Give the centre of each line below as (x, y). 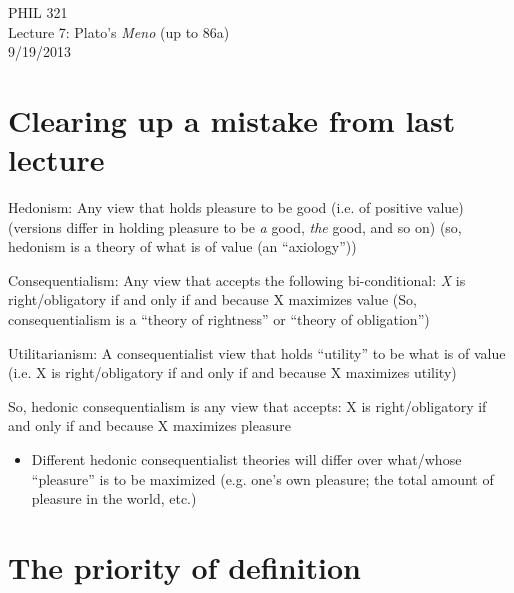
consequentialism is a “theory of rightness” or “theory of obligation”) (219, 319)
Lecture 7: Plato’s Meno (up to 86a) (119, 31)
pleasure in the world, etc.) (114, 498)
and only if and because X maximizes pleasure (149, 425)
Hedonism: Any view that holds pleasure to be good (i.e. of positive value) (236, 207)
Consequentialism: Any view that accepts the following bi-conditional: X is (237, 279)
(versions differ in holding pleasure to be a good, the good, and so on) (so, (235, 226)
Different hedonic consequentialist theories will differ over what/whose (246, 459)
